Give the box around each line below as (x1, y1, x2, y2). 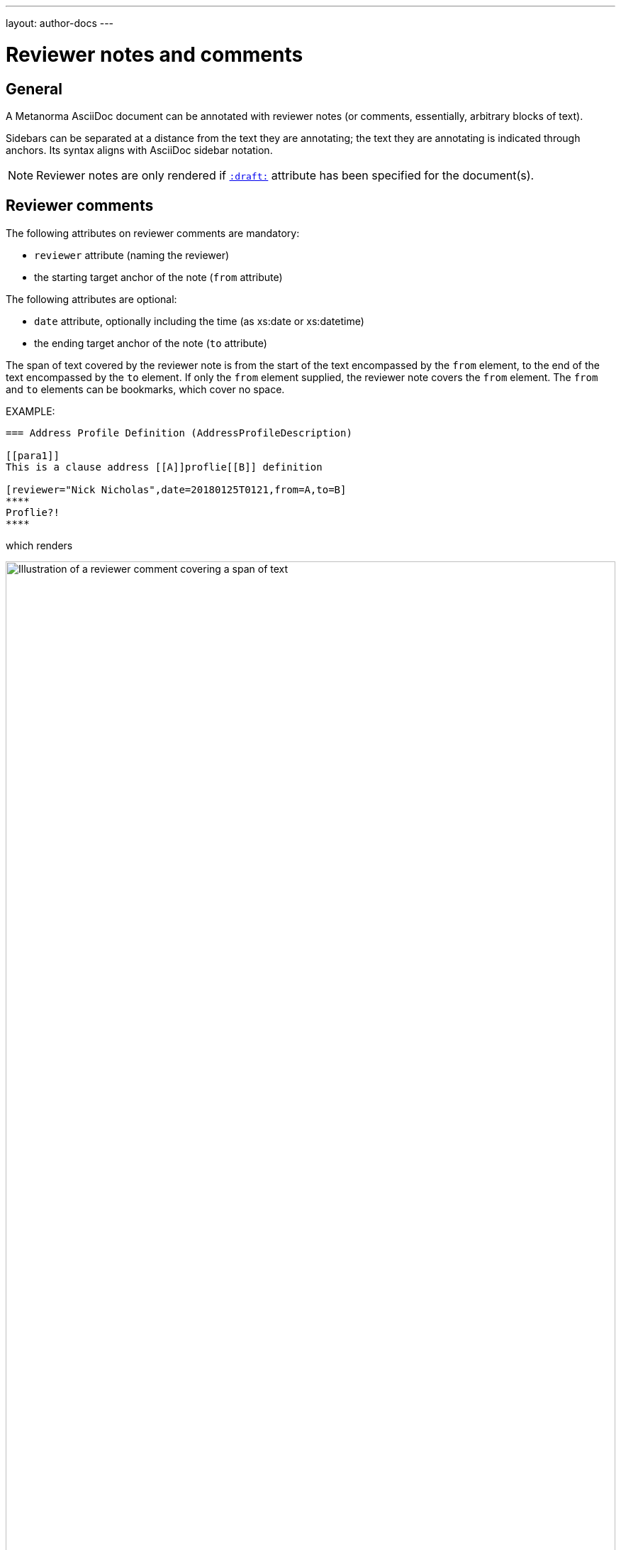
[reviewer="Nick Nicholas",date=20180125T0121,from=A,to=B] (6, 483, 347, 495)
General (6, 79, 63, 98)
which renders (6, 539, 73, 551)
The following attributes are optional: (6, 292, 177, 305)
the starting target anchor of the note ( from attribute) (34, 270, 283, 283)
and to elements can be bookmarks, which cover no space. (6, 383, 285, 395)
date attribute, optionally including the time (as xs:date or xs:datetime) (34, 314, 364, 327)
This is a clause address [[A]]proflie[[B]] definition (6, 461, 323, 473)
